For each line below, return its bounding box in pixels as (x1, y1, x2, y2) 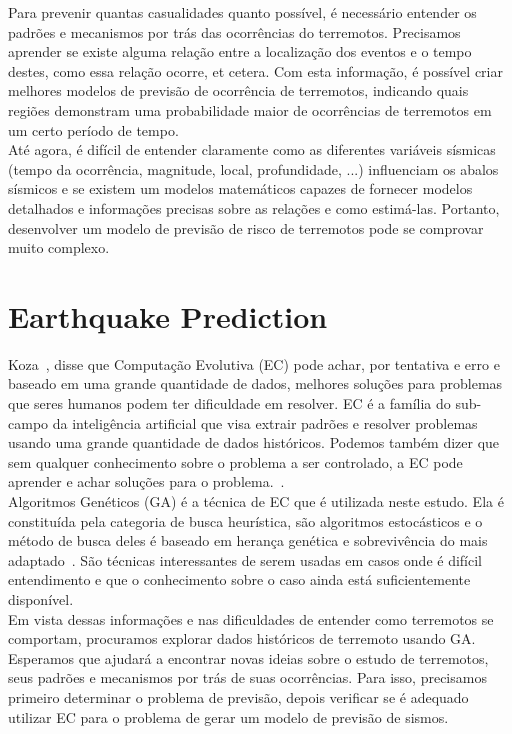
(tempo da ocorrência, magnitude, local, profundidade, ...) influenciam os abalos (8, 158, 499, 179)
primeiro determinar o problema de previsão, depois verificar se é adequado (8, 686, 469, 707)
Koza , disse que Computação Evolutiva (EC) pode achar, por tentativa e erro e (8, 353, 500, 374)
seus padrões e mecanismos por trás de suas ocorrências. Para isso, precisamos (8, 667, 487, 688)
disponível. (8, 588, 74, 609)
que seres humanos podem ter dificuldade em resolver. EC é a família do (8, 393, 451, 414)
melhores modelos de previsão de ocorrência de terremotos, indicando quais (8, 80, 469, 101)
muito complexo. (8, 237, 110, 258)
